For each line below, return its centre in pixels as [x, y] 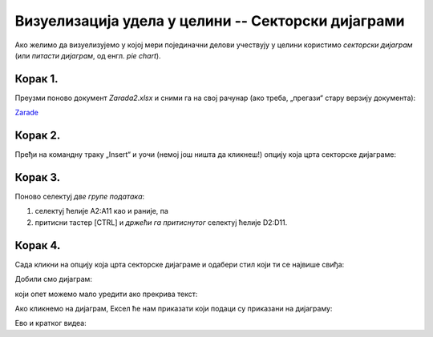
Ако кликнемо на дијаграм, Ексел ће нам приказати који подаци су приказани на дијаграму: [174, 308]
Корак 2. [38, 136]
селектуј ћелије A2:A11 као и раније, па [101, 211]
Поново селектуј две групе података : [80, 197]
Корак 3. [38, 177]
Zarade [27, 113]
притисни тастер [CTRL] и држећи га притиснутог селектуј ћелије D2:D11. [161, 222]
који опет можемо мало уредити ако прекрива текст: [106, 294]
